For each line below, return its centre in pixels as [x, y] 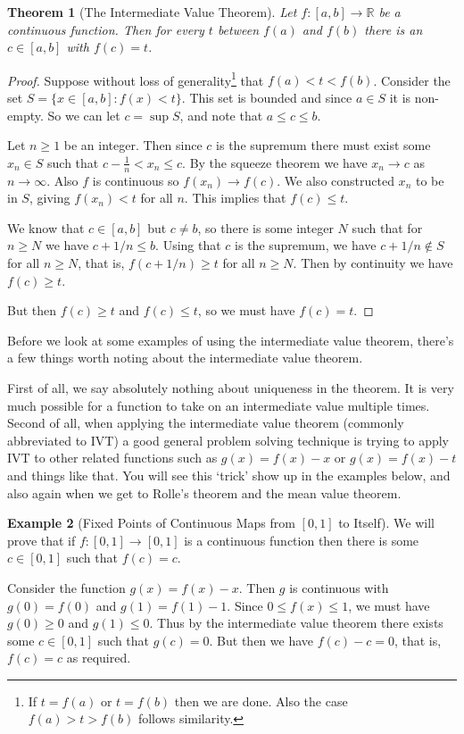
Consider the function [66, 587]
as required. [99, 658]
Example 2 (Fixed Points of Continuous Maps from [151, 523]
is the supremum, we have [306, 245]
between [238, 29]
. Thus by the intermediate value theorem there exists [296, 623]
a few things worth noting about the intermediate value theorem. [185, 358]
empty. [25, 115]
